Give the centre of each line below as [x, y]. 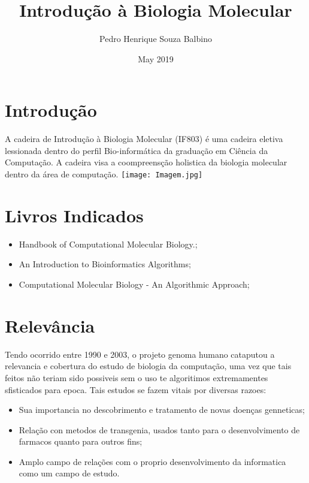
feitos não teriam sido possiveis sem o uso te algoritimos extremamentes [137, 377]
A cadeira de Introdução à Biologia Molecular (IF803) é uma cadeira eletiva [144, 139]
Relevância [50, 325]
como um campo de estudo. [69, 473]
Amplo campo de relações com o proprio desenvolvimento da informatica [152, 461]
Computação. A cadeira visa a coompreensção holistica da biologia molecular [146, 162]
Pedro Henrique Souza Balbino [156, 39]
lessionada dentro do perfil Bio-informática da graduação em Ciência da [137, 150]
